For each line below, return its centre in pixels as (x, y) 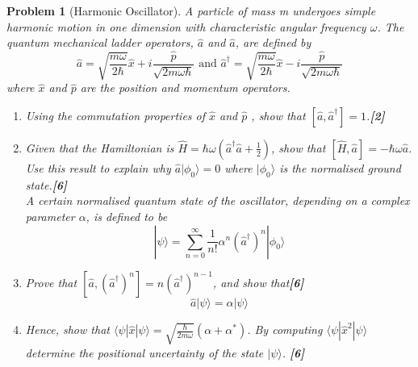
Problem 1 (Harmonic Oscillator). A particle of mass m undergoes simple (191, 10)
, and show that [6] (258, 283)
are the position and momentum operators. (185, 88)
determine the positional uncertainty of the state (144, 352)
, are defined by (273, 42)
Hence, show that (67, 329)
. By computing (285, 329)
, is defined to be (127, 216)
